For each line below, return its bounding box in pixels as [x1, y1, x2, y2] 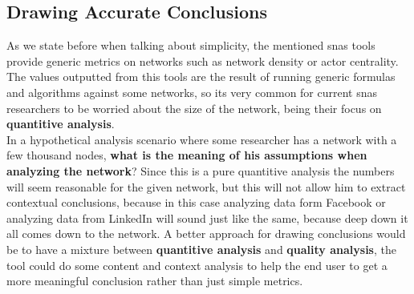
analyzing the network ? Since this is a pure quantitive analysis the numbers [6, 162, 395, 179]
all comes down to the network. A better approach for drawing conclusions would [6, 225, 406, 242]
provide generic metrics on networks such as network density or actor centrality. [6, 52, 399, 69]
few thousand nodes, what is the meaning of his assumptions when [6, 147, 367, 163]
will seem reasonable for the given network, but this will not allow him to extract [6, 178, 406, 195]
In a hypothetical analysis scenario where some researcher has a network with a [6, 131, 397, 147]
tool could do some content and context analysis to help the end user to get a [6, 256, 388, 273]
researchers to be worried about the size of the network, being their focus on [6, 99, 382, 116]
